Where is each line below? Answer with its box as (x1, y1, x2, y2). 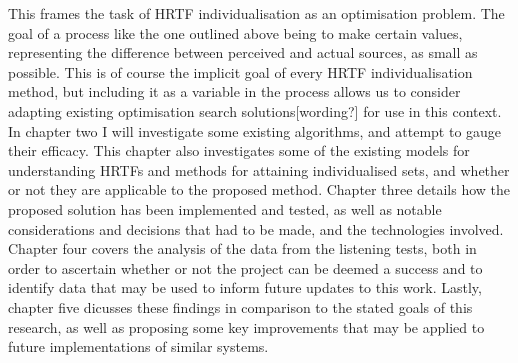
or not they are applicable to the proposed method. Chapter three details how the (8, 179, 511, 200)
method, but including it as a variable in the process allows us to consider (8, 81, 461, 102)
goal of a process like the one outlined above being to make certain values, (8, 22, 463, 43)
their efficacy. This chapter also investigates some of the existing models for (8, 140, 470, 161)
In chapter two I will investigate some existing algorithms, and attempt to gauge (8, 120, 502, 141)
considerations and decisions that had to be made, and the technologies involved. (8, 218, 504, 239)
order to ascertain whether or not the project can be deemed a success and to (8, 257, 483, 278)
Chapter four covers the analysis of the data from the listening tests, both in (8, 238, 477, 259)
